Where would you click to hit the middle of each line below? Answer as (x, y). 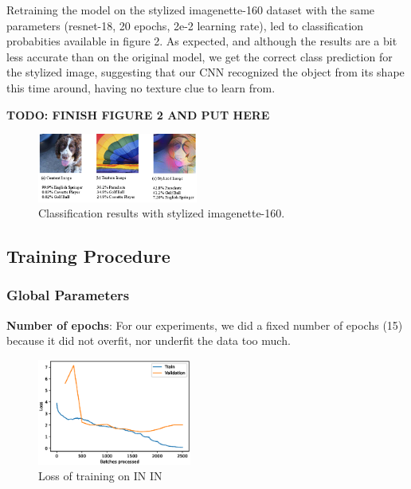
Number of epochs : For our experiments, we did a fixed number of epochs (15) (205, 325)
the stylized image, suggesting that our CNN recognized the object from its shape (205, 72)
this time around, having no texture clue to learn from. (141, 87)
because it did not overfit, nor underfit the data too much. (149, 340)
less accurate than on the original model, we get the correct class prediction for (200, 56)
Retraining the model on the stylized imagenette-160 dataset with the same (191, 10)
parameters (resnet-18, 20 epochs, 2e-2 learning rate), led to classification (185, 25)
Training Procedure (88, 256)
